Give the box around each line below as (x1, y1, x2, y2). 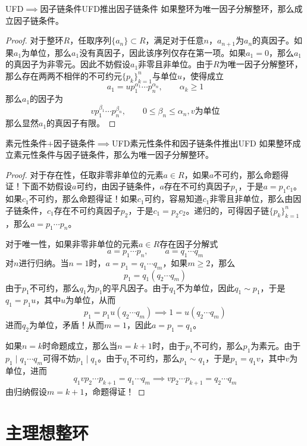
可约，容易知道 (144, 192, 203, 205)
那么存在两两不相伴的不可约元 (5, 69, 122, 82)
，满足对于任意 (145, 34, 204, 46)
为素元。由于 (250, 339, 301, 351)
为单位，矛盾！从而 (29, 319, 104, 331)
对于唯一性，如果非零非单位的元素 (5, 238, 139, 250)
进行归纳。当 (18, 256, 69, 269)
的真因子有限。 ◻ (46, 117, 116, 129)
